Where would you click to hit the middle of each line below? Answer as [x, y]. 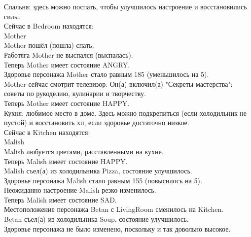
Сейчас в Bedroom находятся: [49, 26]
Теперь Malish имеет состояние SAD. [60, 199]
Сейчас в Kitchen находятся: [47, 132]
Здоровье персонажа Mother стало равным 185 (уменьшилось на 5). [107, 74]
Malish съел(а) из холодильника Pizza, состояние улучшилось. [98, 171]
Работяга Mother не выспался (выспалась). [69, 54]
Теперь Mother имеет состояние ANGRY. [67, 64]
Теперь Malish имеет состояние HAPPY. [66, 161]
